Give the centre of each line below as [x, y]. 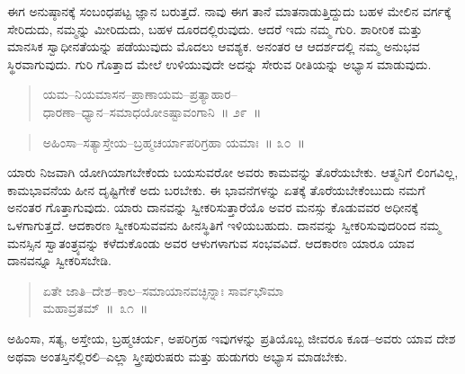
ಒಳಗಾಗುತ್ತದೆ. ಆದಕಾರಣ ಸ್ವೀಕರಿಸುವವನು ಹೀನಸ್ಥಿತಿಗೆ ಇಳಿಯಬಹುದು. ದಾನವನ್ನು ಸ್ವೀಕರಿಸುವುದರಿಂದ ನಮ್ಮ [224, 224]
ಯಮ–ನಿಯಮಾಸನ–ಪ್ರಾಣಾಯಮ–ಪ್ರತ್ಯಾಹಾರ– [140, 94]
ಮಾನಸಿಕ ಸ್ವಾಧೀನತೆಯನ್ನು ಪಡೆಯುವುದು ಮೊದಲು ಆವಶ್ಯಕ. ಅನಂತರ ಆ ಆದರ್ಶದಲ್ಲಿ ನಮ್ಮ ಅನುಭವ [214, 46]
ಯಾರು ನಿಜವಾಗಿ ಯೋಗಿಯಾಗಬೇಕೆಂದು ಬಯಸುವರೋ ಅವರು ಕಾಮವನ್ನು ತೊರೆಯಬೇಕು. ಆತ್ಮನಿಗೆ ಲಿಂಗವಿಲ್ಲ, [233, 172]
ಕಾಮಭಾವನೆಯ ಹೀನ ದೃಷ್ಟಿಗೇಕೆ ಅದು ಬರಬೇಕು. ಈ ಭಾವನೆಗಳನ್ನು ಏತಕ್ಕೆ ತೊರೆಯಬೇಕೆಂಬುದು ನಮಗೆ [216, 189]
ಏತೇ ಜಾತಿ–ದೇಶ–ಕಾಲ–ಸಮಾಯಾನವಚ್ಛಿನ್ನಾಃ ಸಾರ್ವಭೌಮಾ [163, 290]
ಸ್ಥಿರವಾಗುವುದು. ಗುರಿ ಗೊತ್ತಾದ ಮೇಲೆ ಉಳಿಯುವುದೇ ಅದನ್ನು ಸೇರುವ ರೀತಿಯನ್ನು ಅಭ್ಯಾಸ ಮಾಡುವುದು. [219, 63]
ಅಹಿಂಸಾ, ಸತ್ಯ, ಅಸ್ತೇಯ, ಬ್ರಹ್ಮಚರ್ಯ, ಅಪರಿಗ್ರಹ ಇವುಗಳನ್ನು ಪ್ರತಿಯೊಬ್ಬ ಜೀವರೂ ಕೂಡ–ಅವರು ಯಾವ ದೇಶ [232, 338]
